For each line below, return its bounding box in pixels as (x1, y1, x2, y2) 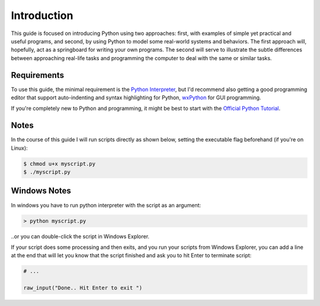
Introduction (11, 9, 73, 22)
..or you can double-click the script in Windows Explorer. (11, 232, 150, 240)
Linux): (11, 144, 28, 152)
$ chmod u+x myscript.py (23, 160, 96, 167)
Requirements (11, 70, 65, 80)
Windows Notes (11, 186, 71, 196)
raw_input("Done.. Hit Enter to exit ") (23, 285, 142, 291)
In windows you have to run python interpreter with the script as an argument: (11, 201, 201, 209)
